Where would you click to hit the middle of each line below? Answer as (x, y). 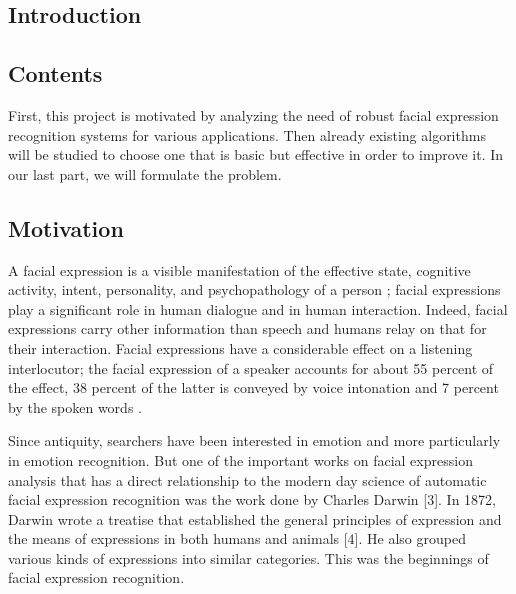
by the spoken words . (75, 406)
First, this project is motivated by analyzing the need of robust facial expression (253, 114)
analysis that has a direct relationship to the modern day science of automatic (247, 479)
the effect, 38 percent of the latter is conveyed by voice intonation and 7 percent (253, 387)
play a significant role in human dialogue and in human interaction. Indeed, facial (258, 308)
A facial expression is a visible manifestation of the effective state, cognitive (239, 269)
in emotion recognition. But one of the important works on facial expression (240, 459)
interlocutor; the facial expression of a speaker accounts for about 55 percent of (251, 367)
